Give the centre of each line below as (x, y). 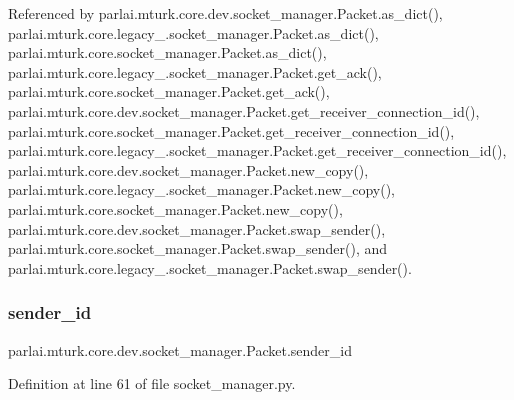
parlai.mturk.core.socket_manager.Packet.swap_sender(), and (198, 248)
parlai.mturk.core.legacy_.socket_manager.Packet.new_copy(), (201, 189)
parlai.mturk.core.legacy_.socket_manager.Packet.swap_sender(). (210, 267)
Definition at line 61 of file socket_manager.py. (152, 383)
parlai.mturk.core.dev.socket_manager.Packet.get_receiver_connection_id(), (244, 110)
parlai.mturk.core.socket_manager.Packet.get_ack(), (169, 91)
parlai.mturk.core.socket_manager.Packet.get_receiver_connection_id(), (231, 130)
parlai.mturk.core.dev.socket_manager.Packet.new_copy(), (188, 169)
